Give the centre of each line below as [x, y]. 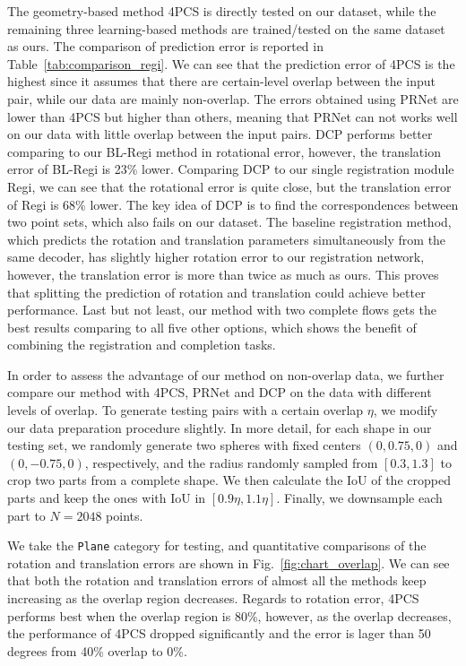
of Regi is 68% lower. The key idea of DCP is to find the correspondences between [233, 204]
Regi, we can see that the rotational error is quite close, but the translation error [229, 186]
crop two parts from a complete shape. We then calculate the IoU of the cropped [229, 480]
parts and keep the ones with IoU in [107, 498]
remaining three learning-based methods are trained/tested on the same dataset [226, 28]
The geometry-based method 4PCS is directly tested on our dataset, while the [222, 11]
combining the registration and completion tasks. [142, 345]
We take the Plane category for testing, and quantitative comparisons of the [217, 545]
